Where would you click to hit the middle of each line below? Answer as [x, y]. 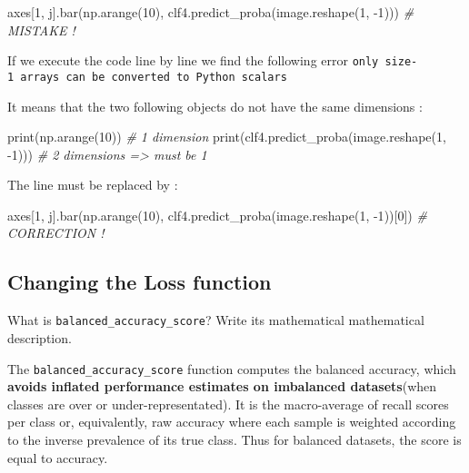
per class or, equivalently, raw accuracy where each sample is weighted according [232, 422]
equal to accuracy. [58, 457]
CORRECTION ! [56, 233]
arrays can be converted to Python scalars [154, 77]
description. [40, 337]
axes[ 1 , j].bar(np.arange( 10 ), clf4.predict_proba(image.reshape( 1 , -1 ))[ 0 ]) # [217, 215]
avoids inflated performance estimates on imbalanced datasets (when [222, 386]
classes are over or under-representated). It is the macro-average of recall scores [228, 404]
